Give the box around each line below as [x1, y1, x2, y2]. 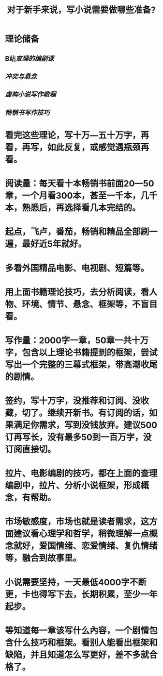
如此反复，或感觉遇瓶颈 [47, 142, 141, 153]
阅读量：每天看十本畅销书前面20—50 [5, 178, 154, 189]
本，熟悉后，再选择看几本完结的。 [5, 203, 141, 214]
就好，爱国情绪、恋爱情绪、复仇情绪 [14, 541, 158, 552]
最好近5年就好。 [22, 238, 87, 250]
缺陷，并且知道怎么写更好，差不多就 [5, 649, 149, 660]
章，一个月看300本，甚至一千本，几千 [5, 190, 158, 202]
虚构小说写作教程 [5, 90, 56, 99]
